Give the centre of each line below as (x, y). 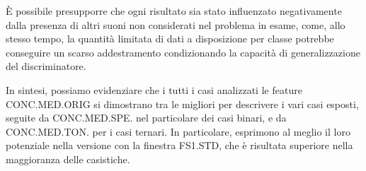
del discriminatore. (46, 66)
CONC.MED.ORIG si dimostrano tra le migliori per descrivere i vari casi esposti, (182, 104)
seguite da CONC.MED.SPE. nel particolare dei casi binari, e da (146, 118)
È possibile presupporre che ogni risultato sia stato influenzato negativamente (174, 11)
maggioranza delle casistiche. (68, 159)
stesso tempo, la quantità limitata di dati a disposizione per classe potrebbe (170, 39)
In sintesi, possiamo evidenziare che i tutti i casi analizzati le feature (154, 89)
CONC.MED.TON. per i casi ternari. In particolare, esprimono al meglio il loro (178, 131)
